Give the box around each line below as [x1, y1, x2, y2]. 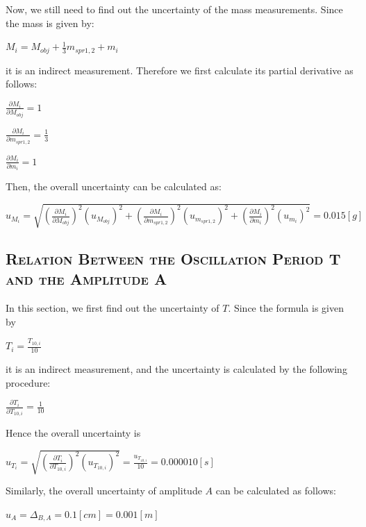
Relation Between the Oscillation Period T [6, 247, 341, 269]
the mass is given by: [6, 15, 94, 30]
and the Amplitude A [6, 268, 167, 290]
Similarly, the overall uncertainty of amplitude [6, 483, 202, 498]
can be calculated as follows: [215, 483, 336, 498]
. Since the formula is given [228, 301, 344, 315]
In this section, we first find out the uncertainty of [6, 301, 219, 315]
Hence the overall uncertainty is [6, 426, 141, 440]
